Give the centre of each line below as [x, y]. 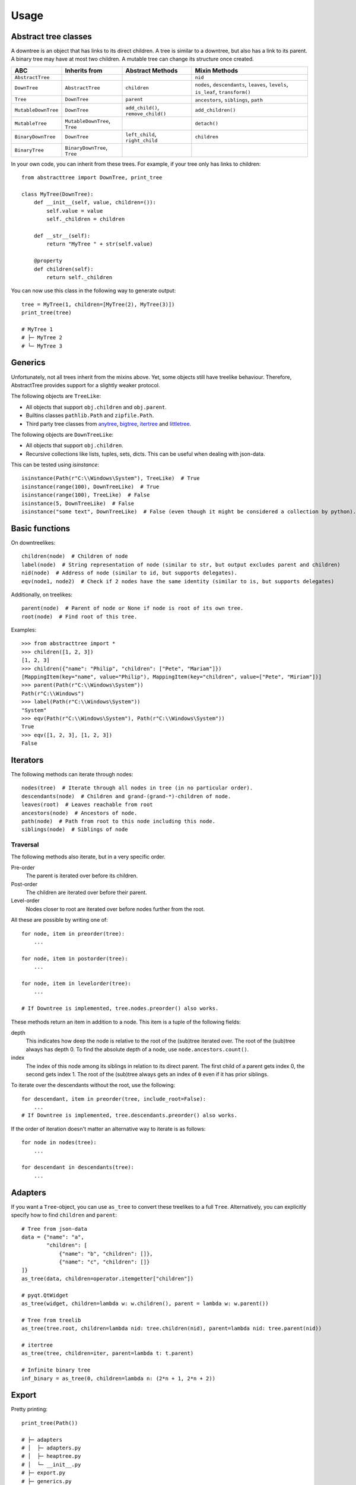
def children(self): [63, 269]
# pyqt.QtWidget [45, 1295]
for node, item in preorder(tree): [73, 933]
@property [48, 261]
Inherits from [84, 70]
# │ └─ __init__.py [51, 1465]
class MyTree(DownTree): [58, 194]
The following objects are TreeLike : [56, 396]
